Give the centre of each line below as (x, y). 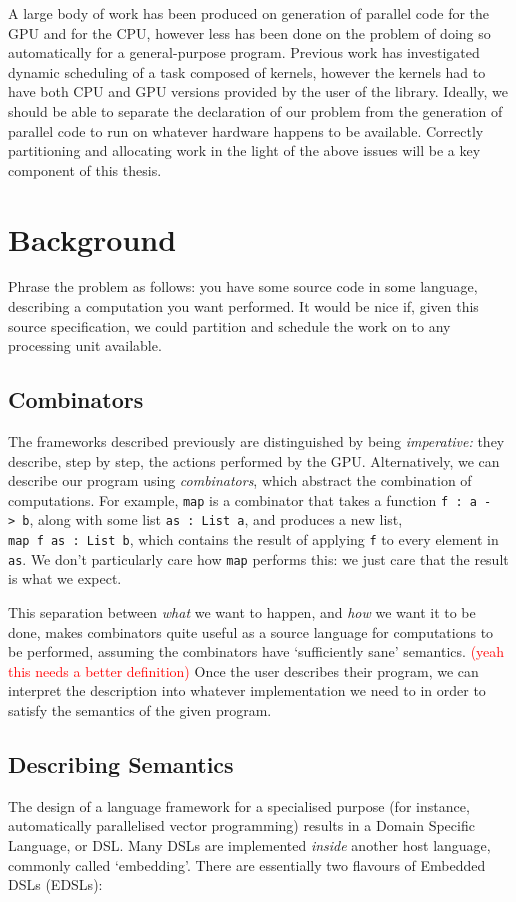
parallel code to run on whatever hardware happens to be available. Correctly (246, 130)
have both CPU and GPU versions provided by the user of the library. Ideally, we (258, 91)
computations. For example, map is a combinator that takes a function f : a (242, 499)
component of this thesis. (85, 169)
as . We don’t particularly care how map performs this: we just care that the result (258, 558)
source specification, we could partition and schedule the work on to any (229, 325)
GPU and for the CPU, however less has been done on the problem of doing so (249, 32)
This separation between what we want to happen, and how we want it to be (242, 612)
